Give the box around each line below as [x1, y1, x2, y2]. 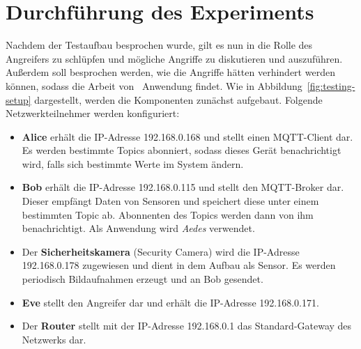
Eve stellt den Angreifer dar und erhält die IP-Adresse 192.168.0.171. [22, 295, 319, 309]
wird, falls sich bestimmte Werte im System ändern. [22, 156, 244, 171]
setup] [6, 92, 31, 107]
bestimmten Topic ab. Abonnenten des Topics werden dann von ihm [22, 207, 314, 222]
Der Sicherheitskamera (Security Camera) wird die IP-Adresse [22, 244, 300, 258]
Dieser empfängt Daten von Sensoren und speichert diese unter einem [22, 194, 319, 208]
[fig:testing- [307, 78, 355, 93]
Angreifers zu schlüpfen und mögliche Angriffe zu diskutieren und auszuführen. [6, 51, 343, 65]
